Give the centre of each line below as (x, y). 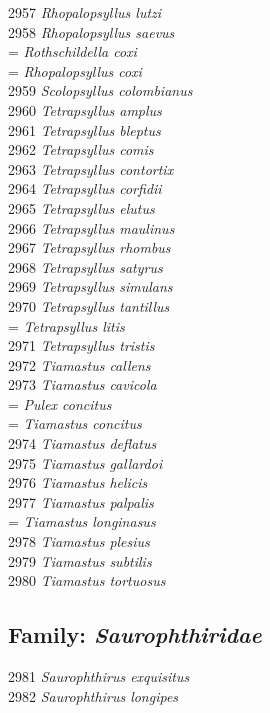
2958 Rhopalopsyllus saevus (91, 31)
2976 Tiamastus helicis (78, 482)
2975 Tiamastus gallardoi (85, 462)
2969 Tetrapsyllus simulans (90, 286)
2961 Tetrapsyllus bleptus (84, 129)
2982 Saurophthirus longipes (93, 695)
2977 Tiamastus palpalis (81, 501)
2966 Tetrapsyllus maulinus (91, 227)
